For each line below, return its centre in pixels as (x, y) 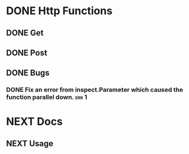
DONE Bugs (28, 73)
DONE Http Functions (59, 11)
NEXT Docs (35, 122)
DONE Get (25, 33)
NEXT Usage (30, 143)
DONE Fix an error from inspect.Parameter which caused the (94, 90)
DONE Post (27, 52)
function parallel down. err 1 (47, 97)
